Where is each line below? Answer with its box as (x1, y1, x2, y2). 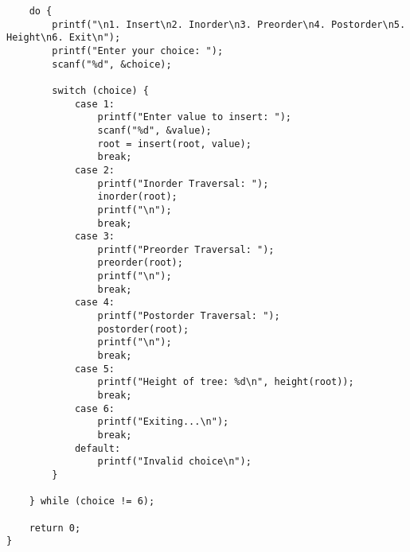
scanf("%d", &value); (97, 124, 212, 136)
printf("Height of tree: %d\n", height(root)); (97, 376, 354, 388)
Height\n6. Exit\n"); (6, 32, 121, 44)
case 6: (74, 402, 115, 414)
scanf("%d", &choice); (52, 58, 172, 70)
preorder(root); (97, 257, 183, 269)
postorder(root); (97, 323, 189, 335)
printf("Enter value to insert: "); (97, 111, 291, 123)
